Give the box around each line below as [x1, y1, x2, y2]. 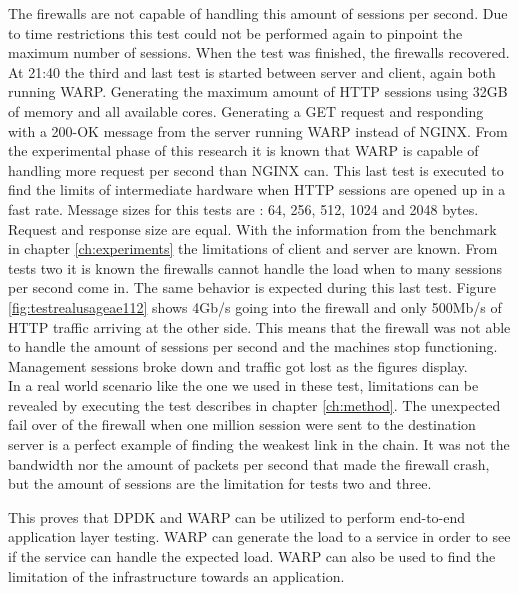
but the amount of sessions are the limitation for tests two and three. [8, 473, 432, 494]
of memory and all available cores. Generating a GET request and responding [8, 100, 484, 121]
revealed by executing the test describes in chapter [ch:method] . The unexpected [8, 394, 501, 415]
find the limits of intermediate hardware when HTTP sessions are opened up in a [8, 179, 506, 200]
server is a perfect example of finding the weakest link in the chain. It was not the [8, 434, 510, 455]
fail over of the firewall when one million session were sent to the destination [8, 414, 476, 435]
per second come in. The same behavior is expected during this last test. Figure [8, 277, 497, 298]
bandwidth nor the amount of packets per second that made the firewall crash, [8, 453, 490, 474]
